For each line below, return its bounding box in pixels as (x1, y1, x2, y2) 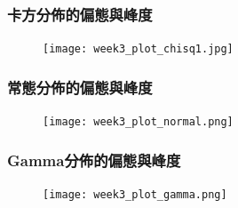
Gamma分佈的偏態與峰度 (7, 148, 181, 171)
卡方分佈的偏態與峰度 (7, 3, 153, 25)
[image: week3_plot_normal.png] (43, 116, 234, 129)
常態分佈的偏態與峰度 (7, 76, 153, 98)
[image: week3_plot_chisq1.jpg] (43, 43, 234, 56)
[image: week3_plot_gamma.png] (43, 188, 227, 201)
